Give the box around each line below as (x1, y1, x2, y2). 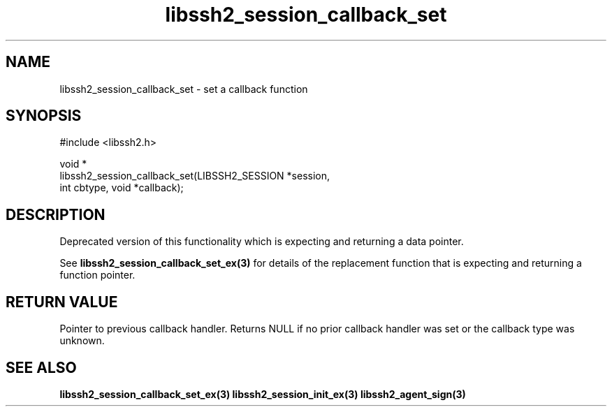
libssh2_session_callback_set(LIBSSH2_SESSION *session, (59, 170, 330, 182)
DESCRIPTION (6, 205, 105, 223)
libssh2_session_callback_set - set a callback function (59, 82, 308, 95)
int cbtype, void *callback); (59, 182, 184, 194)
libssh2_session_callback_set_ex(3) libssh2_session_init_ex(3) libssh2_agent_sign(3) (59, 388, 466, 400)
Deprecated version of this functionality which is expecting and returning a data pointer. (59, 235, 464, 248)
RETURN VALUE (6, 293, 118, 311)
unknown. (59, 334, 105, 347)
